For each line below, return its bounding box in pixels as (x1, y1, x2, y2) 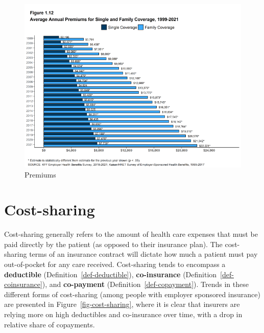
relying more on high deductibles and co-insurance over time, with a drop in (4, 308, 243, 319)
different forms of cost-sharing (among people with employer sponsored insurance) (4, 288, 260, 299)
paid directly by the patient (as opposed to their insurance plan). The (4, 238, 223, 249)
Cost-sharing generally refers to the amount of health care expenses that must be (4, 229, 258, 239)
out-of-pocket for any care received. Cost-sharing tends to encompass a (4, 259, 226, 269)
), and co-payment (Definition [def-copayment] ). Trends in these (42, 279, 249, 290)
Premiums (25, 169, 56, 180)
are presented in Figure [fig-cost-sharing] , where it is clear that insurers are (4, 299, 240, 309)
